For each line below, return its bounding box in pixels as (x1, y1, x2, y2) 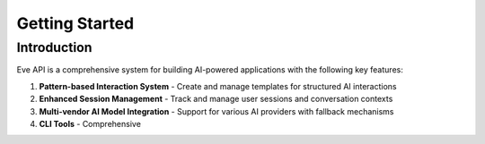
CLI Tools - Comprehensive (39, 118, 141, 129)
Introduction (16, 39, 93, 55)
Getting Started (16, 13, 135, 33)
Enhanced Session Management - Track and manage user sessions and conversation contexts (39, 94, 393, 105)
